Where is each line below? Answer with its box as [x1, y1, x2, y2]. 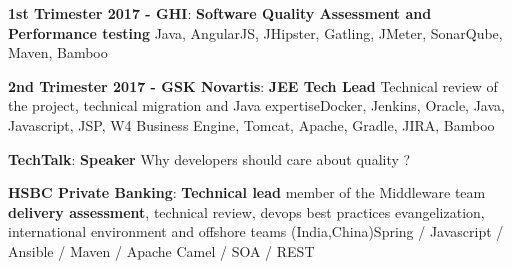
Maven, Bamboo [8, 42, 108, 63]
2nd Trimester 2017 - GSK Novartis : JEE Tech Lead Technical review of [8, 75, 498, 96]
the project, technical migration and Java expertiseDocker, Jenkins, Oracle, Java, [8, 95, 505, 116]
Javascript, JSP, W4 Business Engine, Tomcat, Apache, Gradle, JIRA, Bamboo [8, 114, 495, 135]
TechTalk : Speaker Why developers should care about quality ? [8, 148, 411, 169]
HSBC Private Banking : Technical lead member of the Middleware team [8, 182, 486, 203]
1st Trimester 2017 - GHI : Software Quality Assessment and [8, 3, 432, 23]
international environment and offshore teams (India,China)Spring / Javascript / [8, 221, 504, 242]
